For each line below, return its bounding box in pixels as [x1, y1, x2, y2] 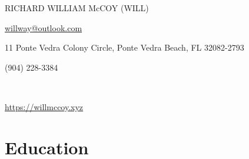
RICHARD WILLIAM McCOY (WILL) [5, 2, 149, 14]
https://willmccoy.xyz [5, 100, 84, 112]
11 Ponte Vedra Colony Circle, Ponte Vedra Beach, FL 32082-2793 [5, 41, 244, 54]
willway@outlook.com [5, 21, 82, 34]
